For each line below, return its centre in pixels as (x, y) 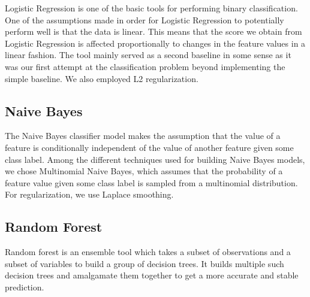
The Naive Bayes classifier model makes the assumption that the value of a (143, 136)
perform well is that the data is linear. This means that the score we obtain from (154, 31)
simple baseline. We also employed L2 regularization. (102, 78)
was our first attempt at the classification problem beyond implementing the (145, 66)
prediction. (25, 287)
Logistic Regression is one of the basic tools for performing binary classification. (151, 8)
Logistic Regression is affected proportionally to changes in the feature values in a (155, 43)
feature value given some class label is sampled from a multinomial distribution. (151, 182)
